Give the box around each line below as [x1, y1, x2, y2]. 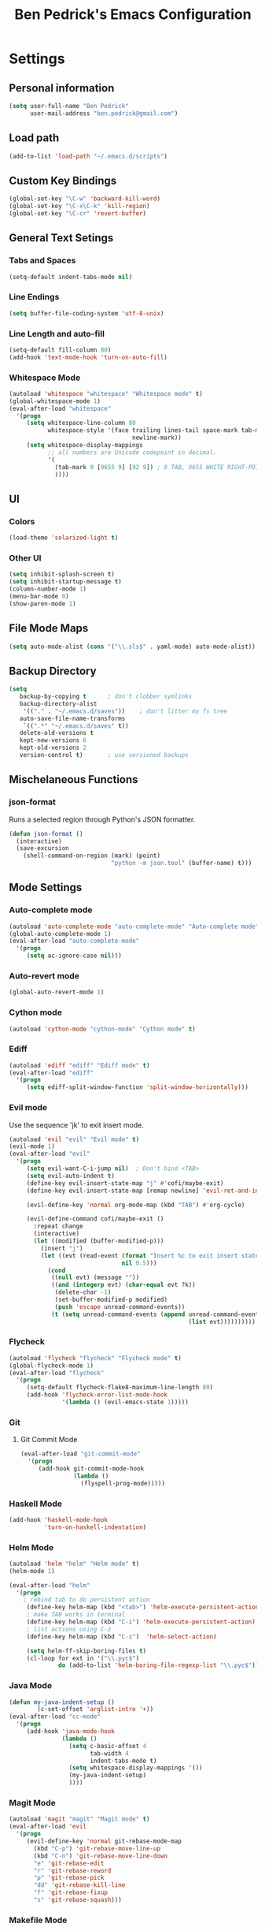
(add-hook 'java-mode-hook [26, 1728, 115, 1735]
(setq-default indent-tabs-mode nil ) [9, 273, 133, 281]
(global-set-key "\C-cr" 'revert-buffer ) [9, 210, 147, 218]
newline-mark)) [131, 434, 182, 442]
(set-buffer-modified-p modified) [54, 1295, 168, 1303]
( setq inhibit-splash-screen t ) [9, 570, 115, 579]
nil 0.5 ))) [121, 1259, 157, 1267]
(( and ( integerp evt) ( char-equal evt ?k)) [50, 1281, 196, 1289]
